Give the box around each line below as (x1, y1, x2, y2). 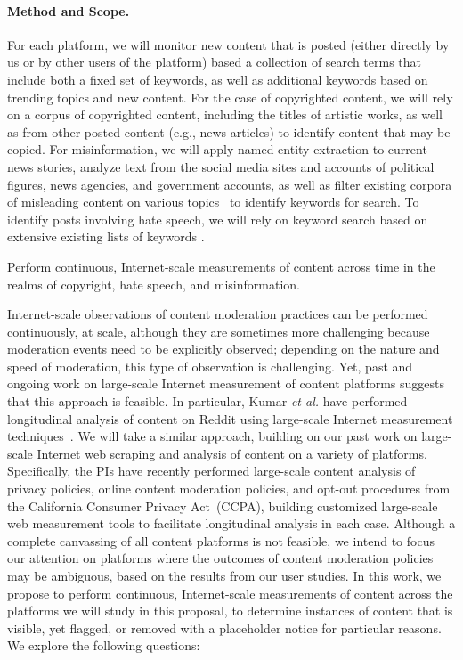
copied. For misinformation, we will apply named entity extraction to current (7, 140, 427, 159)
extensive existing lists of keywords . (7, 227, 205, 246)
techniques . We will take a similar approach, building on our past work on (7, 427, 418, 445)
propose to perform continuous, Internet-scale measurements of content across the (7, 583, 453, 602)
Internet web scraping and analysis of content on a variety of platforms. (37, 444, 427, 462)
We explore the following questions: (7, 636, 200, 655)
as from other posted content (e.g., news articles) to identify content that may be (7, 122, 451, 141)
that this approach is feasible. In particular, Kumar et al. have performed (7, 392, 408, 411)
